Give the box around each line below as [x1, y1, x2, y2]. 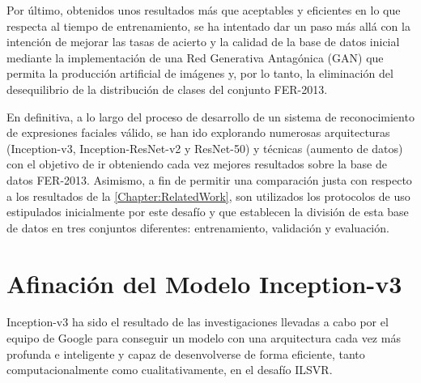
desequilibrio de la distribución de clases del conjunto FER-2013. [6, 80, 328, 97]
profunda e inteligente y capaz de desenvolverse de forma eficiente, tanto [6, 345, 365, 362]
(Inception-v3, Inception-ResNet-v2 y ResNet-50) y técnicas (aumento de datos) [6, 139, 403, 156]
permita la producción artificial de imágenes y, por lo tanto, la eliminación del [6, 65, 393, 82]
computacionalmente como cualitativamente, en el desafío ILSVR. [6, 361, 333, 378]
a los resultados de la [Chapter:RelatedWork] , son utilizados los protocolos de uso [6, 187, 410, 204]
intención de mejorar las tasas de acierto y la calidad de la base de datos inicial [6, 33, 400, 50]
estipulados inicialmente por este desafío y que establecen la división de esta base [6, 203, 409, 220]
